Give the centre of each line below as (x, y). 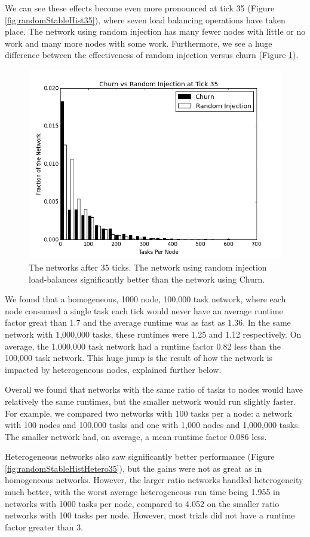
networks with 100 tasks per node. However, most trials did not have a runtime (150, 515)
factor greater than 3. (44, 527)
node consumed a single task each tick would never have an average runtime (144, 310)
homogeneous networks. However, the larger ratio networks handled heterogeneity (154, 480)
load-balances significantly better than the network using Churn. (147, 279)
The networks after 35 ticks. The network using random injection (148, 267)
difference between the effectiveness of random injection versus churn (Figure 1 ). (152, 55)
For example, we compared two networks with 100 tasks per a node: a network (148, 413)
